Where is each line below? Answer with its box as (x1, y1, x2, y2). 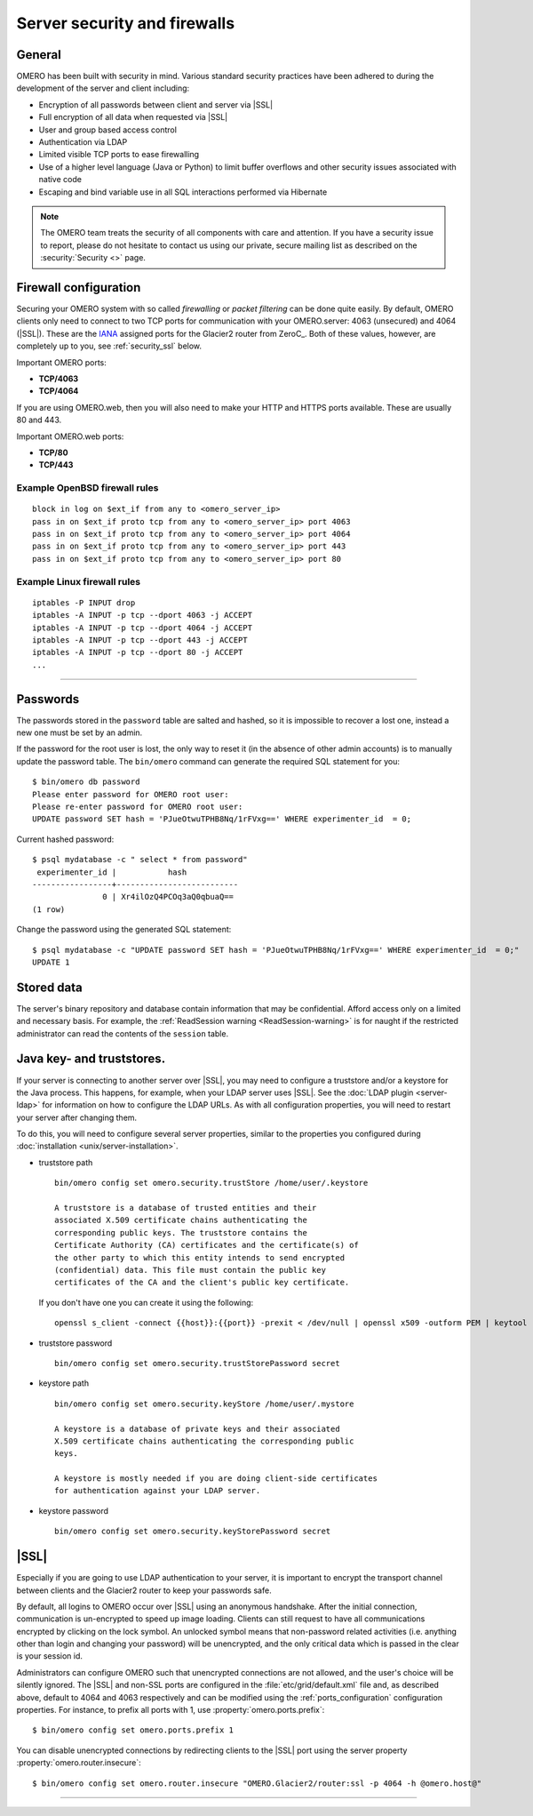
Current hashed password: (16, 834, 115, 844)
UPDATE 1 (32, 956, 70, 967)
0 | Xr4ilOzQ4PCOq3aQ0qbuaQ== (102, 892, 235, 902)
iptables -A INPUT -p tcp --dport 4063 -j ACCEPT (32, 610, 253, 620)
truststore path (38, 1156, 93, 1168)
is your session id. (16, 1651, 84, 1661)
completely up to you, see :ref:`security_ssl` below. (16, 340, 203, 351)
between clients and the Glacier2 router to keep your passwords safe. (16, 1585, 272, 1596)
